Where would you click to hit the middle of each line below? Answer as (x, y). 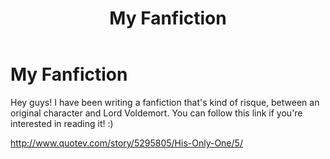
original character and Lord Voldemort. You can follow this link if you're (156, 113)
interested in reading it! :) (62, 123)
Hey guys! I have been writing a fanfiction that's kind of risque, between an (165, 102)
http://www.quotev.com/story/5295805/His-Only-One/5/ (126, 143)
